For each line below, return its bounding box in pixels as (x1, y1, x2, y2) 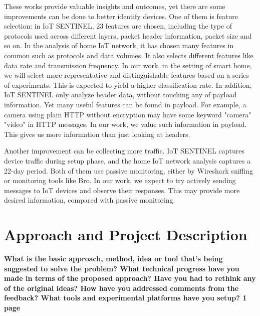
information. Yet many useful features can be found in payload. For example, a (4, 99, 246, 109)
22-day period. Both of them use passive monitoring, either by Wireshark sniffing (4, 165, 253, 176)
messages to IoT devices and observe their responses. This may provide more (4, 185, 240, 195)
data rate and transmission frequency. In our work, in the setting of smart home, (4, 60, 252, 70)
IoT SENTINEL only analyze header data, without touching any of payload (4, 89, 237, 100)
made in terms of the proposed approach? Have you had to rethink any (4, 273, 256, 283)
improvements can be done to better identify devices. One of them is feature (4, 11, 238, 21)
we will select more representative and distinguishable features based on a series (4, 70, 249, 80)
